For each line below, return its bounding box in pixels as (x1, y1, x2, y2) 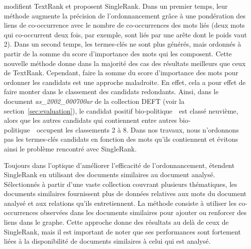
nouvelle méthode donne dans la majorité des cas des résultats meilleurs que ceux (4, 58, 246, 68)
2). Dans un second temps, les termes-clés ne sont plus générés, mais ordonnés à (4, 39, 241, 49)
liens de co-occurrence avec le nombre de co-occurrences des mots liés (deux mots (4, 20, 245, 30)
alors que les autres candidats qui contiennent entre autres (4, 115, 177, 125)
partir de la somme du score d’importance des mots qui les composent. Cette (4, 48, 232, 58)
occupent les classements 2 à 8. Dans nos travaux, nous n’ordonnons (36, 124, 239, 134)
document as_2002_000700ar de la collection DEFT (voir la (4, 96, 185, 106)
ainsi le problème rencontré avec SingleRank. (4, 143, 137, 153)
